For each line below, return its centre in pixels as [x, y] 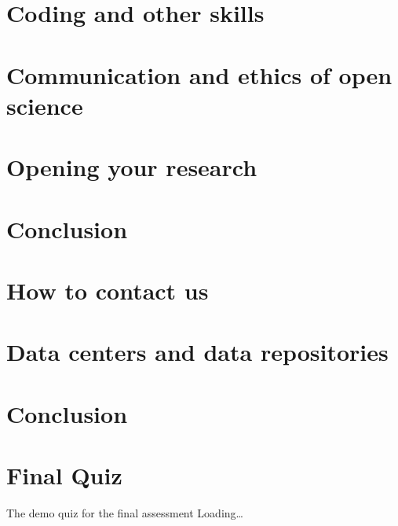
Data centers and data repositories [197, 352]
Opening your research [132, 167]
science [45, 105]
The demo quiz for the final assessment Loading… [125, 512]
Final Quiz [64, 475]
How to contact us [108, 290]
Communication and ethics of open [199, 74]
